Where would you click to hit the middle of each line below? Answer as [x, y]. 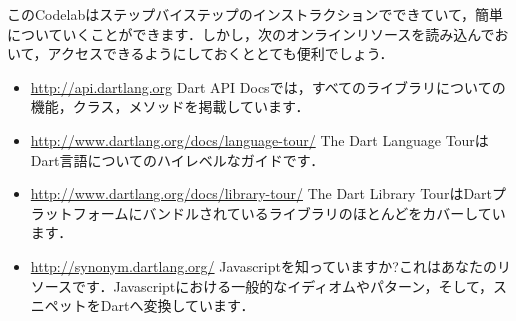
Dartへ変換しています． [177, 305]
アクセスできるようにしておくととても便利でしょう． [220, 53]
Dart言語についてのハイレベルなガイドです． [177, 159]
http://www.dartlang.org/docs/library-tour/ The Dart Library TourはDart [261, 193]
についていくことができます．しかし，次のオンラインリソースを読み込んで [251, 33]
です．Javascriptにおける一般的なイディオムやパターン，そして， [283, 285]
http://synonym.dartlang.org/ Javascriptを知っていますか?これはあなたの [263, 265]
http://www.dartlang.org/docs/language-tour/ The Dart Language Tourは [259, 139]
